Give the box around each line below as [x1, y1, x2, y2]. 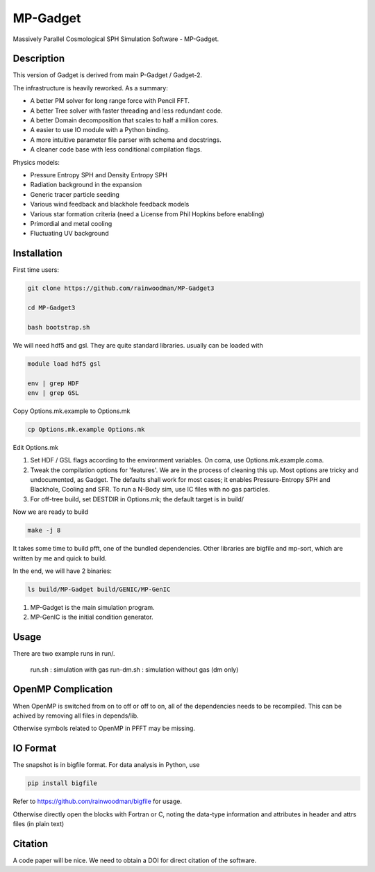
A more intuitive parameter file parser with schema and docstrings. [30, 136, 222, 144]
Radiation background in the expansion [30, 181, 142, 189]
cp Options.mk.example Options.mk [27, 425, 145, 433]
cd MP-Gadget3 [27, 303, 76, 312]
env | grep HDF [27, 379, 79, 387]
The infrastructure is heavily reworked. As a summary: [12, 83, 168, 92]
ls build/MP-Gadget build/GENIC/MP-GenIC [27, 585, 171, 593]
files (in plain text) [12, 819, 65, 827]
